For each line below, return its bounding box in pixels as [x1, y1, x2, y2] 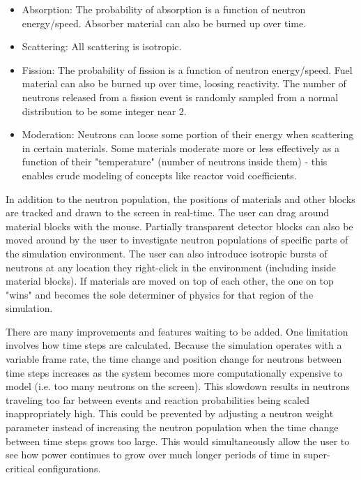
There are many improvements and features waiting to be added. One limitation [6, 324, 348, 338]
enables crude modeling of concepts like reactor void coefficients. [22, 167, 297, 182]
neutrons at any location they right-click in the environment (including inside [6, 260, 336, 274]
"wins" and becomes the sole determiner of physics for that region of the [6, 287, 314, 301]
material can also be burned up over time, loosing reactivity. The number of [22, 76, 346, 91]
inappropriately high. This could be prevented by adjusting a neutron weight [6, 406, 334, 421]
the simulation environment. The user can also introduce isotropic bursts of [6, 246, 328, 260]
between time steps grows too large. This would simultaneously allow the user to [6, 433, 350, 448]
